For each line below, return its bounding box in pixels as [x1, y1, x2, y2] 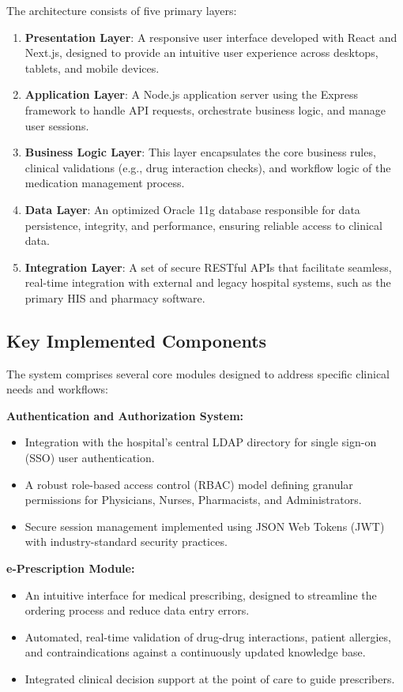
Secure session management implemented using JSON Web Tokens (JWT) [24, 517, 385, 534]
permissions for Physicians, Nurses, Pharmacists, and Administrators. [24, 491, 362, 508]
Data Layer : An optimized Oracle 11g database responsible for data [24, 201, 360, 217]
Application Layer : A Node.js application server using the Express [24, 86, 359, 103]
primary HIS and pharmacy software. [24, 289, 205, 306]
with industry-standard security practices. [24, 533, 228, 550]
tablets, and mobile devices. [24, 59, 160, 76]
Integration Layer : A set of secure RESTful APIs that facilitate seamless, [24, 258, 392, 275]
